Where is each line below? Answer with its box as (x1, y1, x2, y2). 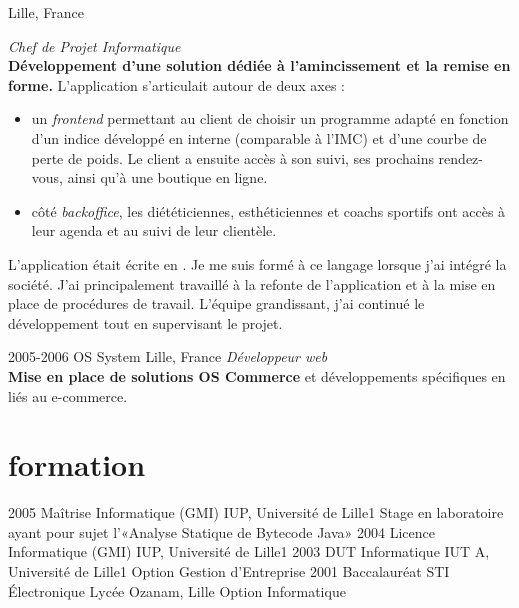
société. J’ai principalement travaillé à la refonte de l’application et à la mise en (8, 273, 496, 294)
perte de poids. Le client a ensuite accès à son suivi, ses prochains (31, 147, 434, 168)
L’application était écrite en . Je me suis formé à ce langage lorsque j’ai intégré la (8, 253, 507, 274)
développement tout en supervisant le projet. (8, 312, 283, 333)
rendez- (438, 147, 483, 168)
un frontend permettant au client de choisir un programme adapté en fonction (31, 108, 509, 129)
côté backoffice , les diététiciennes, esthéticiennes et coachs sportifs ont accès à (31, 200, 506, 221)
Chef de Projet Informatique (8, 35, 181, 56)
